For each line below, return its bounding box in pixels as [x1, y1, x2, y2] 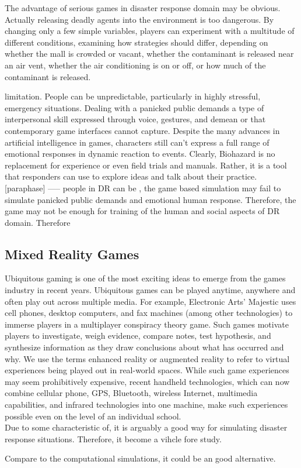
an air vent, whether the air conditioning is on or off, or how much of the [5, 58, 266, 71]
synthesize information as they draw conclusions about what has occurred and [5, 341, 284, 353]
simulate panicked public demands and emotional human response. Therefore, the [5, 193, 296, 205]
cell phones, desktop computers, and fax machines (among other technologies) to [5, 307, 293, 319]
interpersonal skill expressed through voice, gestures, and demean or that [5, 113, 266, 125]
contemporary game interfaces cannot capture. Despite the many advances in [5, 124, 280, 136]
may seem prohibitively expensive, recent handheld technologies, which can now [5, 375, 290, 387]
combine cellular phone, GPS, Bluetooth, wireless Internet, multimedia [5, 387, 258, 399]
